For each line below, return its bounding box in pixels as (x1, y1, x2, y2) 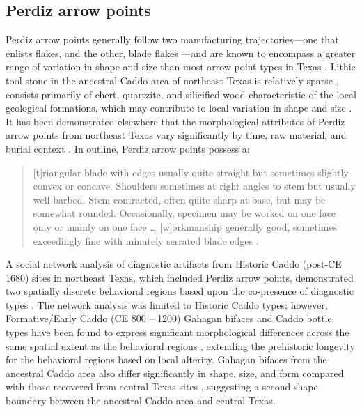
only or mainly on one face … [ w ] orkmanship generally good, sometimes (33, 219, 338, 234)
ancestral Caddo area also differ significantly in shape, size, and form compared (6, 365, 344, 380)
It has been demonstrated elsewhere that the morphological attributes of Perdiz (6, 114, 345, 128)
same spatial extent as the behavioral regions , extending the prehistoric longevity (6, 338, 355, 353)
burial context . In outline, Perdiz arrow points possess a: (6, 141, 250, 155)
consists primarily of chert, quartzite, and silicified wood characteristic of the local (6, 86, 356, 101)
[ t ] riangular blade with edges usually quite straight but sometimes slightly (33, 165, 349, 179)
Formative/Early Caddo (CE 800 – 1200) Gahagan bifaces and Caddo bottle (6, 311, 332, 326)
